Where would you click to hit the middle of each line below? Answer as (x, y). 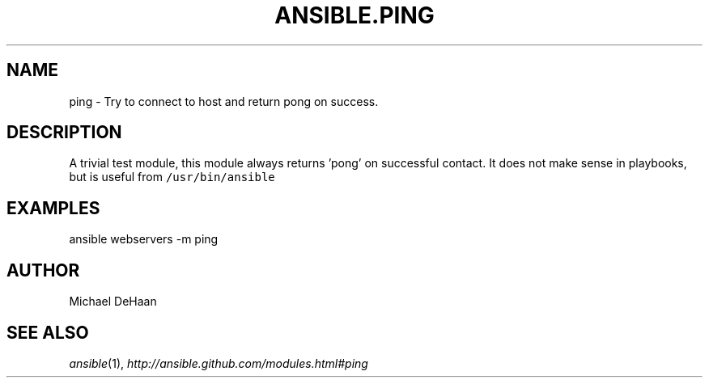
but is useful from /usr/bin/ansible (172, 177)
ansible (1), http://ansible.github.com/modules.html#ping (219, 363)
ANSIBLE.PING (354, 15)
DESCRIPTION (64, 133)
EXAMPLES (53, 208)
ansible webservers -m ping (144, 239)
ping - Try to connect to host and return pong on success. (224, 101)
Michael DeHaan (113, 302)
